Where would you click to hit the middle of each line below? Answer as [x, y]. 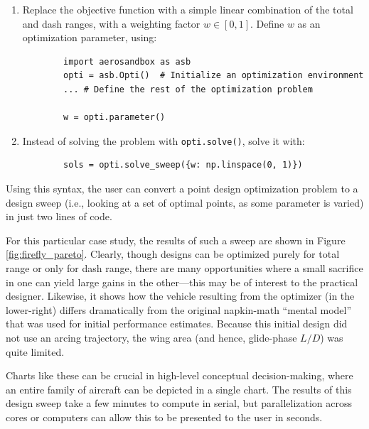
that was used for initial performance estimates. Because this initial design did [177, 324]
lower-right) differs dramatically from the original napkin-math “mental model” [179, 309]
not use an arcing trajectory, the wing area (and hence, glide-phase [151, 337]
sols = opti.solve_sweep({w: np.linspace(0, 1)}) [183, 165]
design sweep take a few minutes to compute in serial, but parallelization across [179, 403]
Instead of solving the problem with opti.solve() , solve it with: [164, 140]
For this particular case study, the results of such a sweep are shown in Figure [176, 240]
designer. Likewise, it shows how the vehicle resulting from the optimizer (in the [180, 296]
